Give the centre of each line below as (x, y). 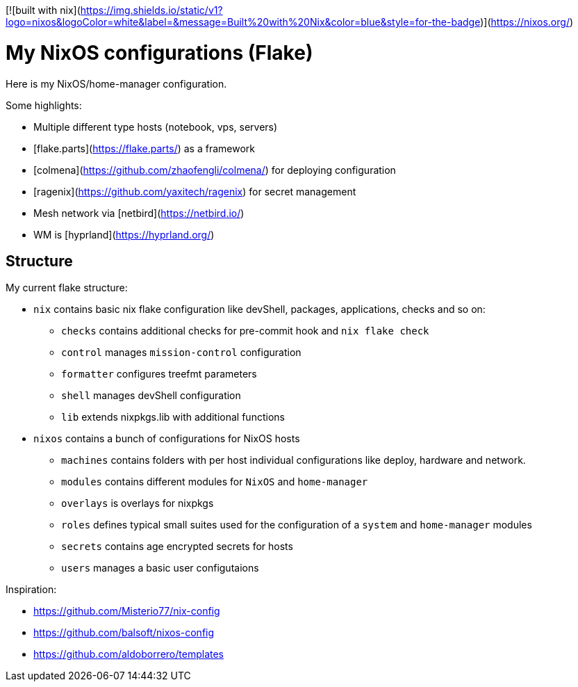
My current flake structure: (67, 288)
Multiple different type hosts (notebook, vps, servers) (156, 127)
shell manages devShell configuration (151, 396)
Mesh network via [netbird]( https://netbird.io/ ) (139, 213)
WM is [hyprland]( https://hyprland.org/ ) (124, 234)
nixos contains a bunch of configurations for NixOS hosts (167, 439)
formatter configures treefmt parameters (159, 374)
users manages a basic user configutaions (160, 568)
